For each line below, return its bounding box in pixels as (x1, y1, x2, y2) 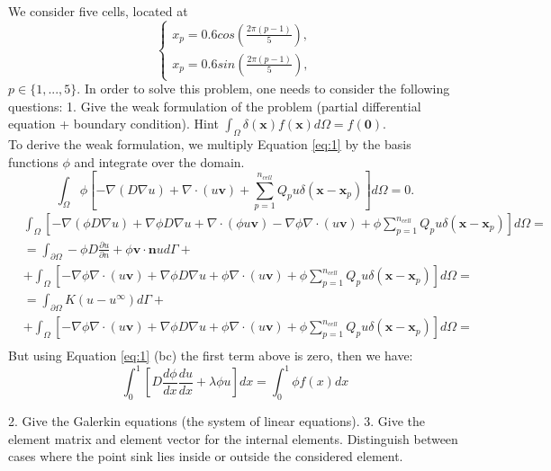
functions (8, 152, 59, 171)
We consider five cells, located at (8, 2, 188, 20)
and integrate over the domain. (74, 152, 245, 171)
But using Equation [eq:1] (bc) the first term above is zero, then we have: (8, 346, 413, 365)
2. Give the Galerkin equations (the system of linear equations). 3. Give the (8, 412, 426, 431)
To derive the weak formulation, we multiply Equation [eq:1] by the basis (8, 135, 411, 154)
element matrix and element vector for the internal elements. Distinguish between (8, 429, 458, 448)
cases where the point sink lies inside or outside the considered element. (8, 447, 403, 466)
